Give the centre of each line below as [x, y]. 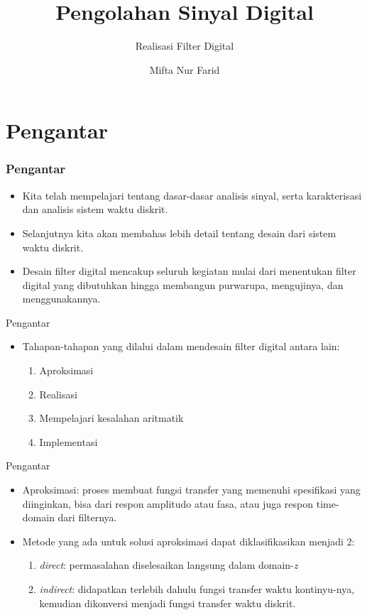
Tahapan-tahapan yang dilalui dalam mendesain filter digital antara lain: [181, 346]
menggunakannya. [61, 299]
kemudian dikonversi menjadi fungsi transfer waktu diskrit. [168, 603]
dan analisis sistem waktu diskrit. [95, 209]
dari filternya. [87, 517]
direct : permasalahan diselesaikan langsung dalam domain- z [169, 565]
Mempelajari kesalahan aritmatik [111, 418]
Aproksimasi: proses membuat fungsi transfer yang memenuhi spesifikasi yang [191, 490]
